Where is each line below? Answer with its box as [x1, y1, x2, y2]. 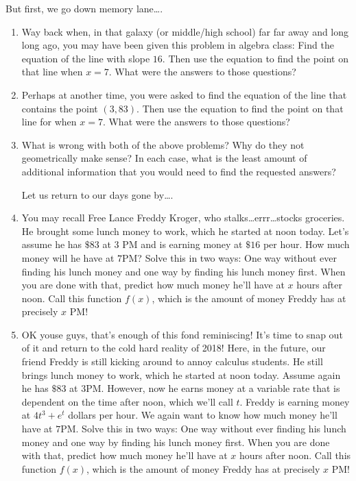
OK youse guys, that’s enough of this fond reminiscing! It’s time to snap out [21, 327, 343, 341]
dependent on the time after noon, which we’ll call [21, 394, 233, 408]
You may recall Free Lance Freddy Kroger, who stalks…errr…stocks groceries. [21, 210, 345, 225]
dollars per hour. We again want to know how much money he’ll [68, 408, 337, 422]
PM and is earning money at [122, 237, 243, 251]
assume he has [21, 237, 82, 251]
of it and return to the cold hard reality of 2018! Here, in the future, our [21, 341, 326, 355]
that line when [21, 64, 83, 79]
